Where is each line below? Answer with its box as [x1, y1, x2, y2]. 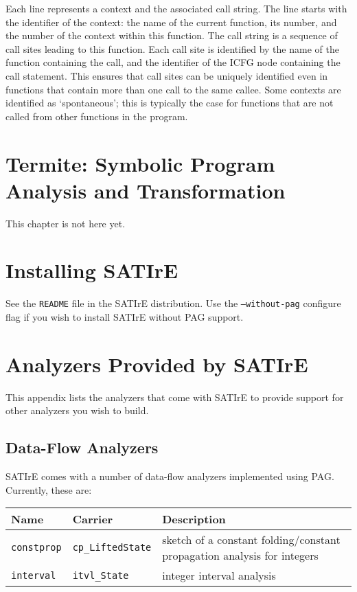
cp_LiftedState [72, 542, 152, 554]
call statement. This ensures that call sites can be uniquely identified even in [5, 68, 328, 82]
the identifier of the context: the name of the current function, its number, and [5, 14, 337, 29]
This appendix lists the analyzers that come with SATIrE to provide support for [5, 389, 344, 404]
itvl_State [72, 569, 129, 581]
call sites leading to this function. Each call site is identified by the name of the [5, 41, 339, 56]
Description [162, 511, 226, 527]
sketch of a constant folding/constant [162, 532, 341, 548]
